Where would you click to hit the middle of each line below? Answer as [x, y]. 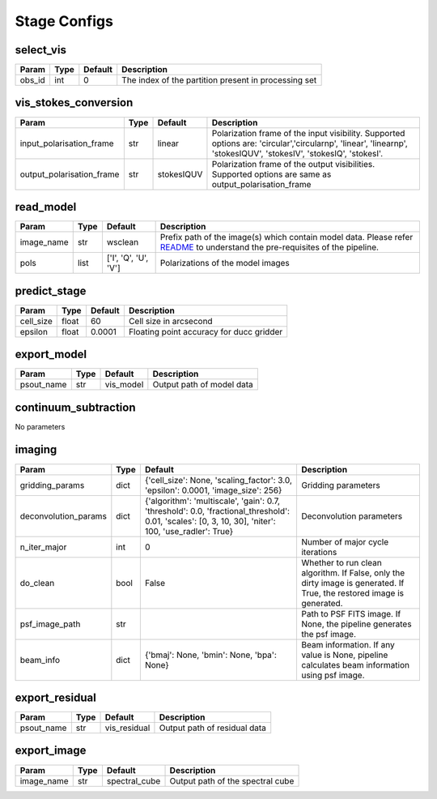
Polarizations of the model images [225, 263]
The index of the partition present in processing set [219, 80]
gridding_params [52, 485]
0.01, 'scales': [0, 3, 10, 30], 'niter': [210, 521]
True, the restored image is [352, 593]
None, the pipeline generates [356, 624]
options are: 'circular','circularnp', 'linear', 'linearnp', [310, 143]
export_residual [55, 697]
